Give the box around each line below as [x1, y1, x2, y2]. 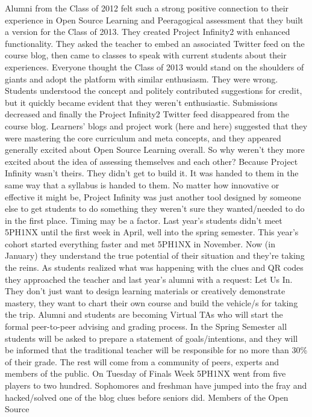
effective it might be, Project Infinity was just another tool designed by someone [5, 190, 301, 203]
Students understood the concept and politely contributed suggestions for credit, [5, 84, 302, 97]
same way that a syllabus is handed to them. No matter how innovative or [5, 178, 279, 191]
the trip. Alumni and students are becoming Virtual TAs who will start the [5, 308, 283, 321]
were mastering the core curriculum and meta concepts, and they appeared [5, 131, 281, 144]
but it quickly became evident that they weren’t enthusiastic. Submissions [5, 96, 278, 108]
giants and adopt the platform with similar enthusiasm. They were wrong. [5, 72, 278, 85]
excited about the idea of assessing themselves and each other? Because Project [5, 155, 298, 167]
